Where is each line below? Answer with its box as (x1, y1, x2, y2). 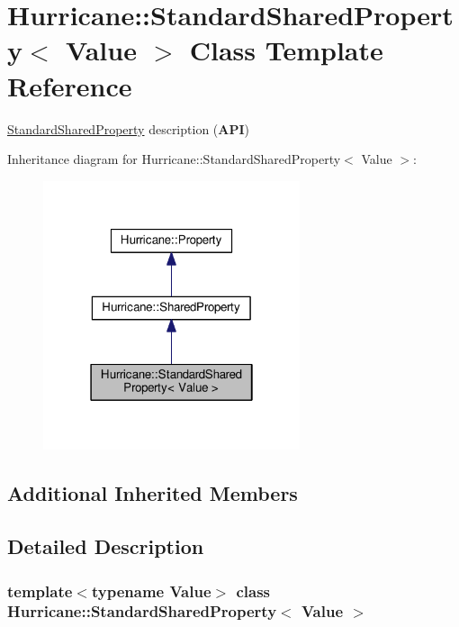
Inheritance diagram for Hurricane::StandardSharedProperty (7, 150, 341, 168)
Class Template (189, 32, 383, 68)
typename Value (91, 579, 211, 602)
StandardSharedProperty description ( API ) (7, 119, 250, 138)
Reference (7, 67, 132, 104)
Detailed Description (7, 532, 204, 560)
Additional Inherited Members (7, 479, 298, 507)
